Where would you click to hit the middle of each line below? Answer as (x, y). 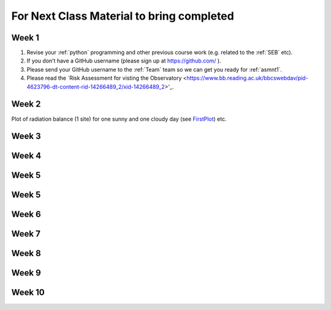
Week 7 (26, 234)
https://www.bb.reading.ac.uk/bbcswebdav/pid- (248, 78)
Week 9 (26, 273)
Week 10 (28, 293)
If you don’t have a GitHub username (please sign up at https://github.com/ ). (124, 61)
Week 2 (26, 104)
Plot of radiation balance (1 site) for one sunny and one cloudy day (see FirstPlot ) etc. (119, 119)
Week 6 (26, 214)
